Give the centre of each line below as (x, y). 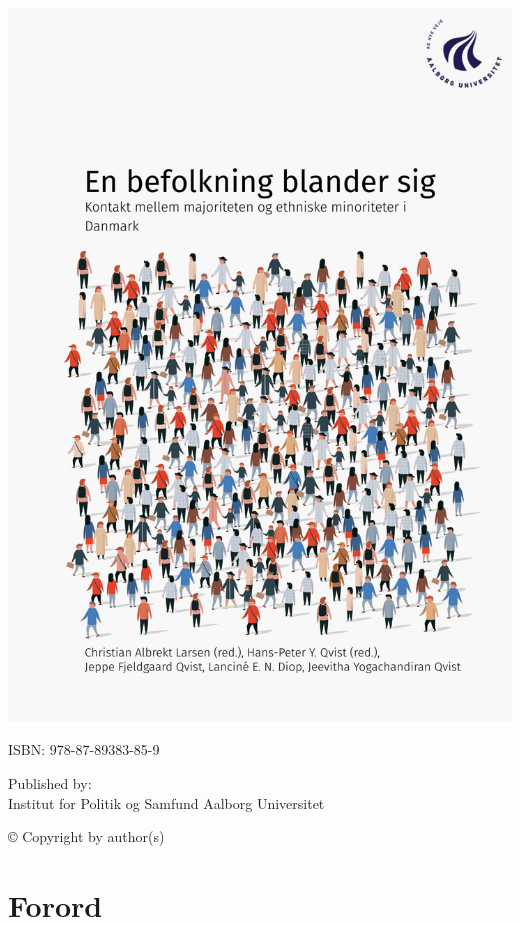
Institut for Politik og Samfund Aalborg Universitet (166, 802)
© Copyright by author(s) (86, 836)
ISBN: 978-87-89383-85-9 (84, 749)
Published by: (50, 783)
